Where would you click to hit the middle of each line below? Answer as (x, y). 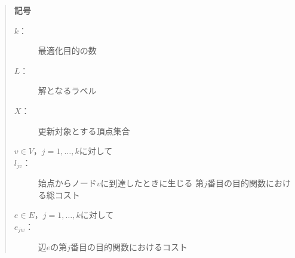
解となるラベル (67, 90)
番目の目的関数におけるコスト (129, 247)
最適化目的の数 (67, 50)
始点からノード (67, 183)
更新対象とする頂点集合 (84, 130)
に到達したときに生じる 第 (152, 183)
